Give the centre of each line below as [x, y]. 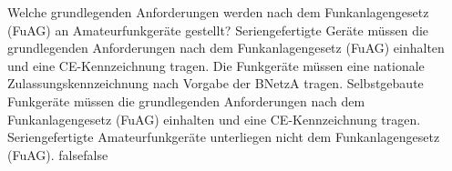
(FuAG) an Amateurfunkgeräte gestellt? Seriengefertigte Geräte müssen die [218, 30]
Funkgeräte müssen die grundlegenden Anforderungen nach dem [186, 101]
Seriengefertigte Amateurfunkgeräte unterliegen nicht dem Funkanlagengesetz [224, 137]
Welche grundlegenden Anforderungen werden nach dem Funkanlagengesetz [218, 12]
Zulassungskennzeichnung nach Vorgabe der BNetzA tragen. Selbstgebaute [216, 83]
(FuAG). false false [58, 154]
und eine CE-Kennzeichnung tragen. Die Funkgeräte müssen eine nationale [216, 65]
